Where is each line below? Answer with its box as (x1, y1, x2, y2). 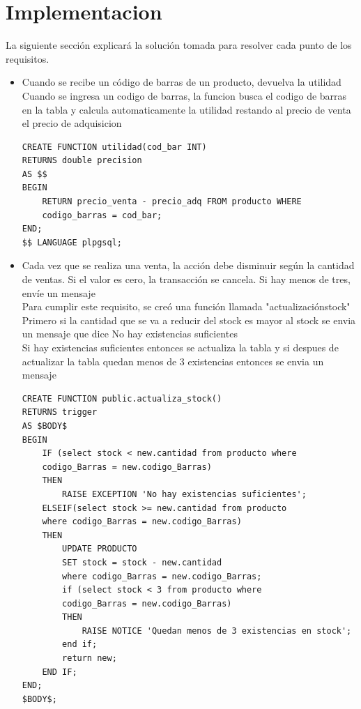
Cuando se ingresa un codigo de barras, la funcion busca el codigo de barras (22, 88, 347, 102)
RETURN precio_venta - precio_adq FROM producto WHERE (42, 197, 302, 207)
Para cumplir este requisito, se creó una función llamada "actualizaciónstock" (22, 299, 351, 314)
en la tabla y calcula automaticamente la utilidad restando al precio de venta (22, 102, 351, 116)
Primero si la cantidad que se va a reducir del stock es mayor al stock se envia (22, 312, 356, 327)
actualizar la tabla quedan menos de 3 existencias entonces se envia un (22, 353, 324, 368)
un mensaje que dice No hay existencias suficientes (22, 326, 238, 341)
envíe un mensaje (22, 285, 95, 300)
